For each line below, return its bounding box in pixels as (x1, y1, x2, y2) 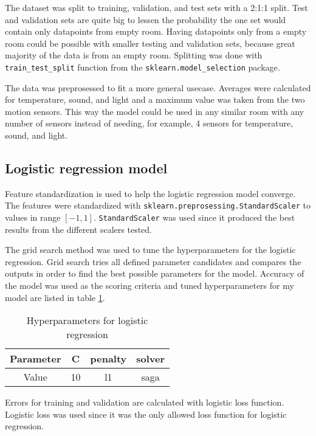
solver (136, 351, 165, 366)
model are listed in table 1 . (5, 291, 105, 303)
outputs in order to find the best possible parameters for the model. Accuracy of (5, 267, 304, 280)
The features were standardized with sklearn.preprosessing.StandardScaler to (5, 199, 311, 212)
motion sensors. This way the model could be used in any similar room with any (5, 105, 304, 117)
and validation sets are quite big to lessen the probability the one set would (5, 13, 286, 26)
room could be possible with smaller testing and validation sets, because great (5, 36, 295, 49)
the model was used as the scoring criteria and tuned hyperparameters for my (5, 279, 294, 292)
